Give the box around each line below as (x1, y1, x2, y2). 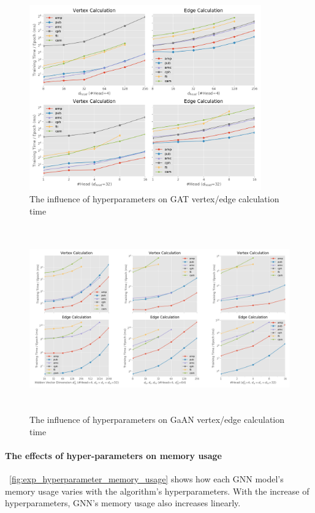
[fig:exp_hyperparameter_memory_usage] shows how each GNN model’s (9, 473, 284, 485)
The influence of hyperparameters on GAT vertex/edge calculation (29, 192, 279, 205)
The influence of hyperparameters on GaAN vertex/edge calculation (29, 413, 285, 426)
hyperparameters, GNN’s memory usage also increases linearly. (5, 496, 241, 509)
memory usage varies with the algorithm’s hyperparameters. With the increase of (5, 484, 309, 497)
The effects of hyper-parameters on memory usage (5, 449, 222, 462)
